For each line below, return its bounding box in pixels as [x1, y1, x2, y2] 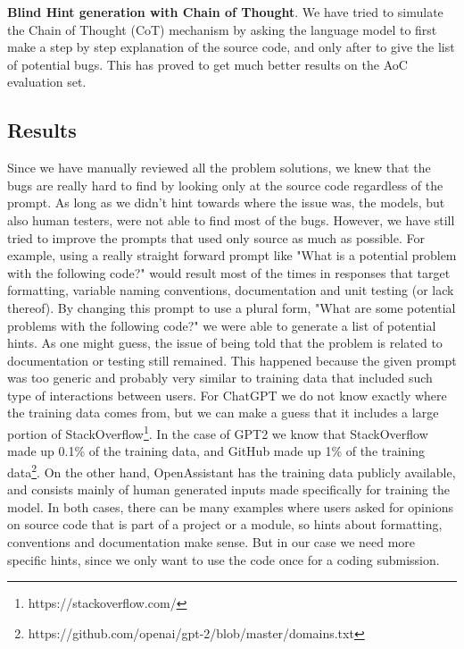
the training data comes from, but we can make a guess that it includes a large [7, 403, 439, 422]
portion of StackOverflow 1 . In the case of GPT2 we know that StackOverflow [7, 422, 428, 442]
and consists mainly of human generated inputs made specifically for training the [7, 480, 450, 499]
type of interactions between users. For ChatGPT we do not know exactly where [7, 385, 447, 404]
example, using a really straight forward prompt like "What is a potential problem [7, 246, 457, 265]
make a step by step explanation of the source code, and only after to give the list [7, 38, 455, 56]
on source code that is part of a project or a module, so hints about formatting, [7, 515, 443, 534]
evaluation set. [7, 72, 87, 91]
